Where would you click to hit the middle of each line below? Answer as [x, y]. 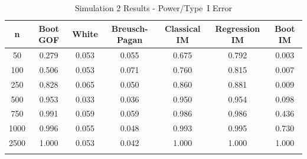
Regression [238, 28]
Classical [182, 28]
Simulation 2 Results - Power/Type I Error [153, 8]
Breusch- [130, 28]
